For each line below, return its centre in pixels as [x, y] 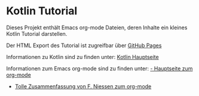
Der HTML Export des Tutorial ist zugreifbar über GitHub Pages [84, 45]
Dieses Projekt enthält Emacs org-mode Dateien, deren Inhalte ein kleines [97, 27]
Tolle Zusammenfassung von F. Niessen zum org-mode [83, 86]
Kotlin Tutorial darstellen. [37, 33]
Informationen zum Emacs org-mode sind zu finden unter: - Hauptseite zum [99, 68]
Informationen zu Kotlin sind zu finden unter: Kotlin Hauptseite [83, 57]
